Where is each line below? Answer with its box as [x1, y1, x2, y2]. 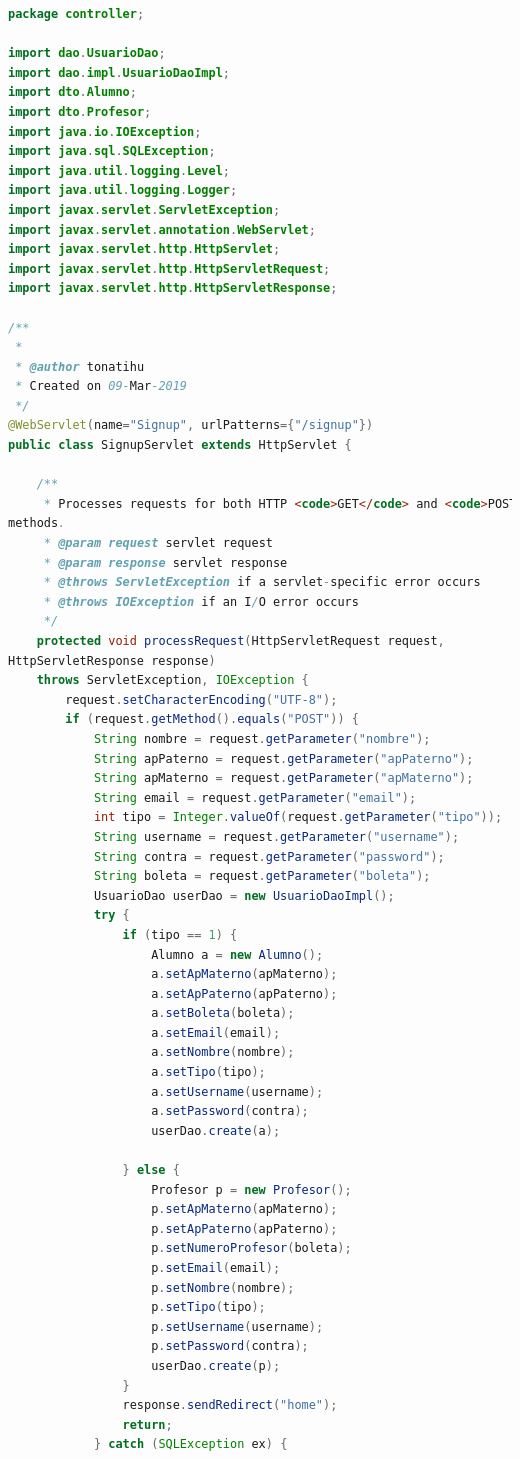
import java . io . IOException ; [8, 124, 202, 139]
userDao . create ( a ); [151, 1123, 281, 1138]
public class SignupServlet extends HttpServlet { [8, 438, 352, 453]
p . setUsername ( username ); [151, 1319, 324, 1334]
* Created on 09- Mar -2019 [15, 379, 188, 394]
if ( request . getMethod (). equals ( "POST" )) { [65, 712, 359, 727]
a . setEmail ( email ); [151, 1025, 281, 1040]
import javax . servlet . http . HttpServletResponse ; [8, 281, 338, 296]
